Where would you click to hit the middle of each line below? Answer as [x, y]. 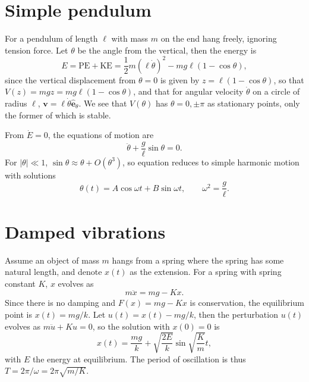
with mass [130, 38]
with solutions [30, 175]
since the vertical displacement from [70, 79]
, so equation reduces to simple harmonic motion [211, 162]
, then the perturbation [236, 314]
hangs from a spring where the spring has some [198, 260]
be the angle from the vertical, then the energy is [167, 50]
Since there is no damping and [60, 303]
